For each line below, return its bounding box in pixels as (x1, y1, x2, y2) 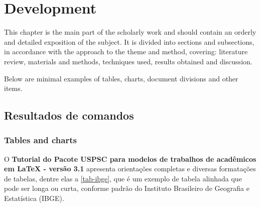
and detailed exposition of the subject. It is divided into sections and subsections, (4, 36, 254, 47)
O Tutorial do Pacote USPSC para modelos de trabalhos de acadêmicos (4, 153, 256, 164)
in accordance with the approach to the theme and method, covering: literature (4, 46, 248, 57)
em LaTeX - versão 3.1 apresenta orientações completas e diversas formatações (4, 163, 256, 174)
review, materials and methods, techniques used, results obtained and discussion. (4, 56, 252, 66)
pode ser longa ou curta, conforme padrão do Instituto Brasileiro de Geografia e (4, 183, 249, 193)
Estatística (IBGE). (4, 193, 64, 203)
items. (4, 83, 23, 93)
